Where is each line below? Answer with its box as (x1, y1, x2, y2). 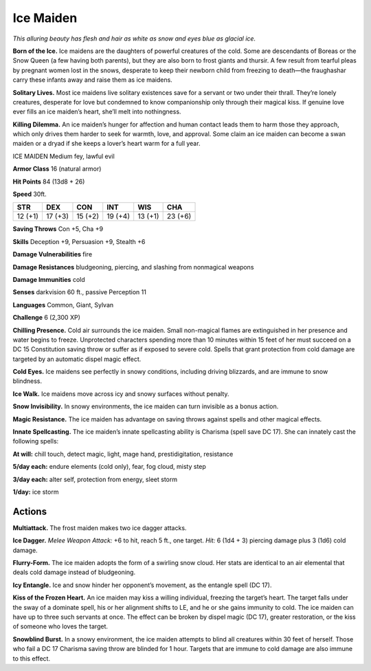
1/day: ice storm (12, 488, 59, 496)
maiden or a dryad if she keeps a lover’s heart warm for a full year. (12, 140, 201, 148)
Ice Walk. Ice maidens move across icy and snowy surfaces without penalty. (12, 389, 229, 398)
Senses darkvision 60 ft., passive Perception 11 (12, 288, 147, 296)
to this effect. (12, 654, 51, 663)
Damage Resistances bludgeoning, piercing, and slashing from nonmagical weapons (12, 263, 254, 271)
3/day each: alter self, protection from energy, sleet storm (12, 475, 178, 483)
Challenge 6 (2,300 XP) (12, 313, 80, 322)
